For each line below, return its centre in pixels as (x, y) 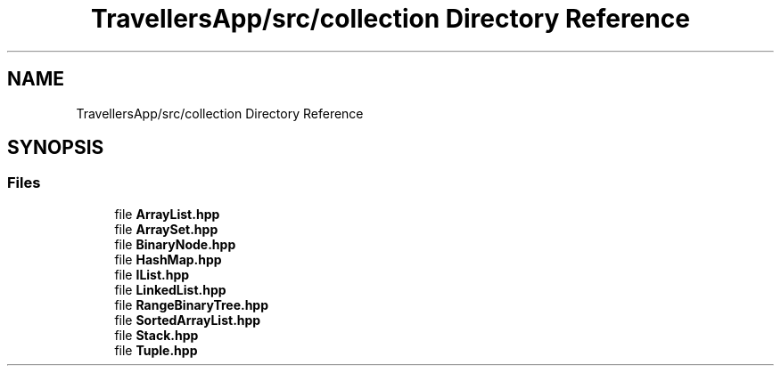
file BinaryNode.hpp (175, 244)
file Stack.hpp (156, 335)
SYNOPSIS (56, 148)
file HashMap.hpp (168, 259)
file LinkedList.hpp (170, 289)
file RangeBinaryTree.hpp (192, 304)
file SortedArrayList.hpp (188, 320)
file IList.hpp (152, 274)
